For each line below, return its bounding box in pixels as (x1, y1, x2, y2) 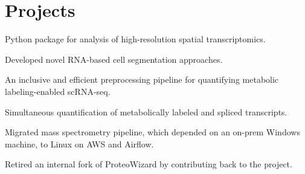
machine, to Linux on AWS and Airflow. (5, 137, 154, 150)
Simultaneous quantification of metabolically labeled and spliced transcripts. (5, 105, 287, 118)
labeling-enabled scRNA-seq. (5, 85, 111, 97)
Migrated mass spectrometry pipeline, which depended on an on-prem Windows (5, 126, 300, 138)
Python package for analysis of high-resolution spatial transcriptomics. (5, 33, 266, 45)
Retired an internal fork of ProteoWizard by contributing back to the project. (5, 158, 292, 170)
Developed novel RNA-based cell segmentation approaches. (5, 53, 223, 65)
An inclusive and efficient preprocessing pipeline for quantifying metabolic (5, 73, 279, 86)
